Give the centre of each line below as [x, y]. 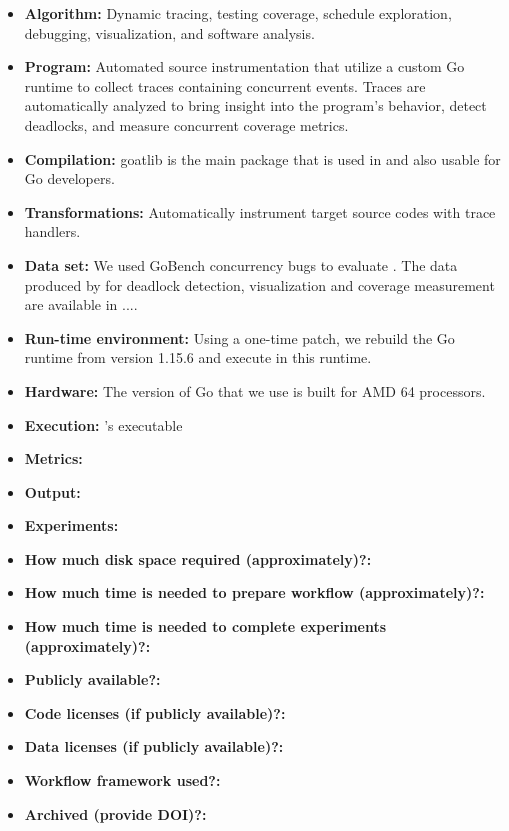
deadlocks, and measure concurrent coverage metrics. [186, 124]
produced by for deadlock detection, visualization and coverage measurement [259, 284]
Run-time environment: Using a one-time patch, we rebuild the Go [239, 337]
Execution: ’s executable [103, 424]
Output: [52, 491]
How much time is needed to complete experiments [205, 626]
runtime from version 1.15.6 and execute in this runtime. [198, 357]
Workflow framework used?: [122, 780]
